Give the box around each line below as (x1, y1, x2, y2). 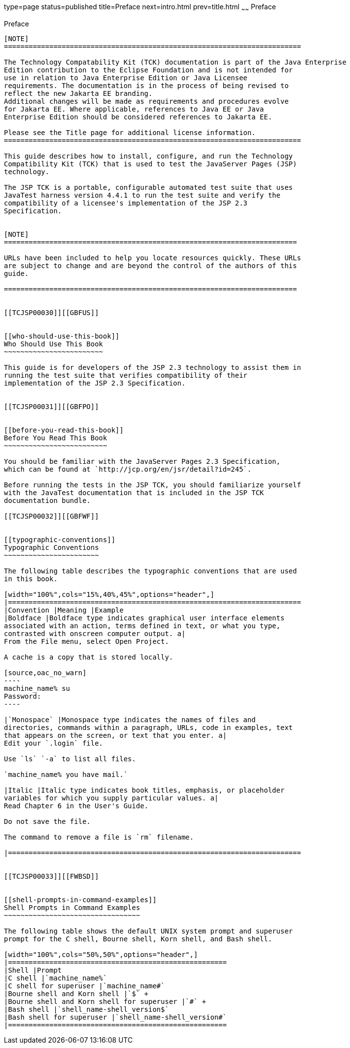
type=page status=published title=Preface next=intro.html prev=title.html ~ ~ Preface (4, 2, 276, 13)
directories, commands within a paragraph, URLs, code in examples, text (4, 723, 293, 731)
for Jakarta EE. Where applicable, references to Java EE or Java (4, 105, 264, 113)
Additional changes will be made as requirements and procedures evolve (4, 97, 289, 105)
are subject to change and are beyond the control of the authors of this (4, 261, 297, 270)
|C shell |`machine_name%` (4, 974, 107, 982)
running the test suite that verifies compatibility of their (4, 371, 248, 379)
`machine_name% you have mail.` (4, 770, 128, 778)
